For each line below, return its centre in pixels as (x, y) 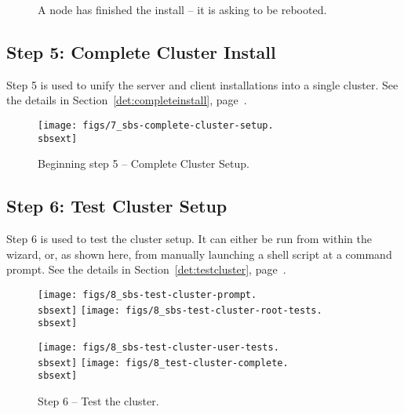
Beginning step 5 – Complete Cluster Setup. (144, 163)
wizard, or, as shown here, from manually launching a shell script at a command (199, 254)
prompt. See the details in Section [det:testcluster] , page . (146, 269)
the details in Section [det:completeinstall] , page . (127, 100)
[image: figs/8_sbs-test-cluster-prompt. (147, 294)
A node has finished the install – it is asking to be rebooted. (182, 9)
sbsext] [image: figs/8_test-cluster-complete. (163, 363)
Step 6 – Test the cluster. (98, 400)
